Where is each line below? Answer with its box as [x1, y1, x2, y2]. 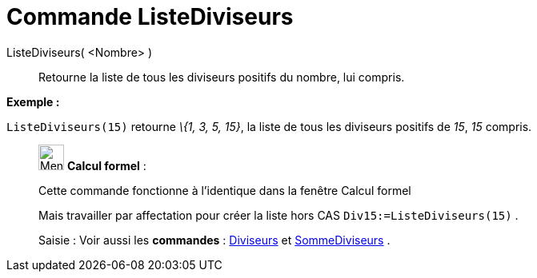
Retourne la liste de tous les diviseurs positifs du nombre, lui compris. [38, 69, 405, 84]
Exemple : [6, 94, 60, 109]
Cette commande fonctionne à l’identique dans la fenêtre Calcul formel [38, 183, 411, 197]
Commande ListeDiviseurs [6, 3, 294, 30]
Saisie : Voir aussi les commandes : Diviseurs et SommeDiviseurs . [38, 232, 391, 247]
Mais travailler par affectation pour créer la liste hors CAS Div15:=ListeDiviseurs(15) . [38, 208, 519, 222]
